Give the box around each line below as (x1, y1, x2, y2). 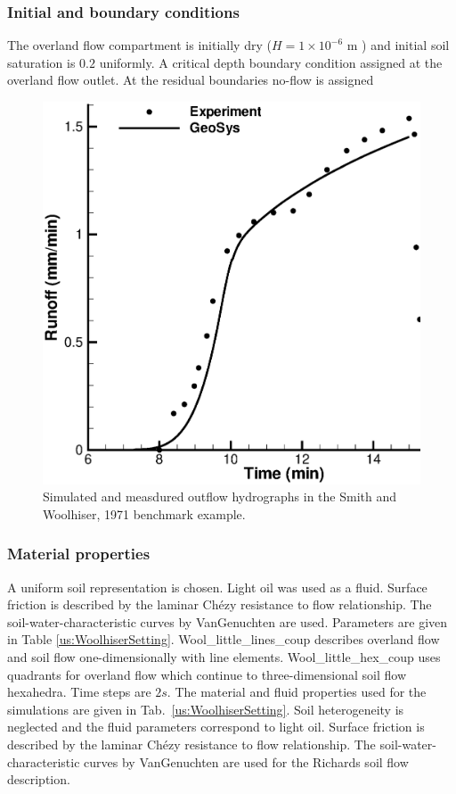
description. (7, 770, 70, 789)
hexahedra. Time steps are (7, 682, 151, 701)
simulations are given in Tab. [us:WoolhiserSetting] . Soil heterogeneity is (7, 699, 404, 718)
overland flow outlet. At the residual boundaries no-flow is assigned (7, 70, 374, 89)
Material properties (7, 542, 151, 565)
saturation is (7, 53, 76, 71)
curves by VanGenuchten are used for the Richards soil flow (84, 752, 409, 771)
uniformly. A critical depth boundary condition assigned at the (99, 53, 443, 71)
